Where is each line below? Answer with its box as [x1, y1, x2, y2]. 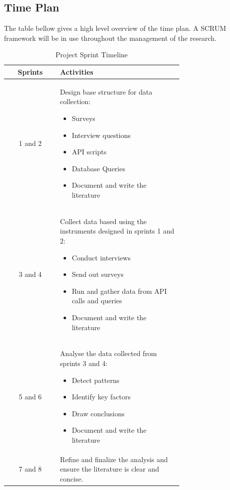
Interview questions [72, 129, 131, 140]
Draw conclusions [72, 408, 125, 418]
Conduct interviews [72, 252, 131, 262]
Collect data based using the [60, 216, 147, 226]
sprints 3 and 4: [60, 358, 108, 368]
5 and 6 [18, 391, 42, 402]
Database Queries [72, 163, 125, 173]
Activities [60, 66, 93, 77]
